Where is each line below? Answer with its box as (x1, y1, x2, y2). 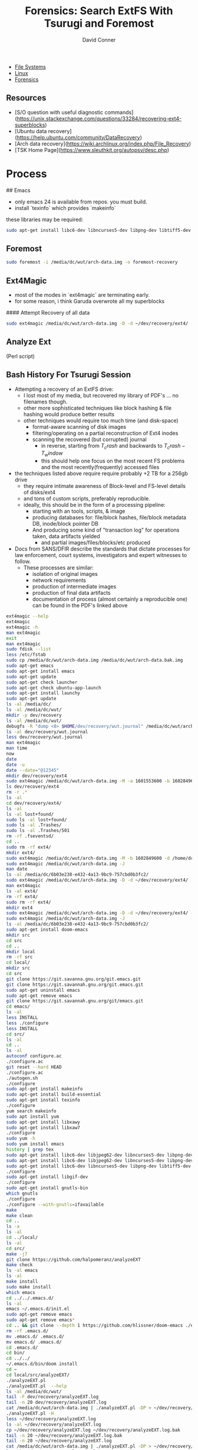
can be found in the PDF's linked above (32, 602, 128, 609)
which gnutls (6, 1190, 38, 1197)
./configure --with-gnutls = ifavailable (6, 1202, 104, 1208)
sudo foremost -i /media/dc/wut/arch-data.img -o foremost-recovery (6, 259, 178, 266)
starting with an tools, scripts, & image (32, 507, 126, 515)
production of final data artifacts (32, 590, 111, 597)
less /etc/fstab (6, 652, 46, 658)
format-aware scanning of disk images (32, 423, 127, 430)
